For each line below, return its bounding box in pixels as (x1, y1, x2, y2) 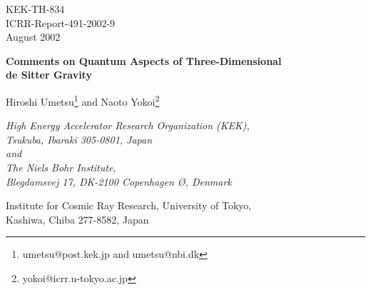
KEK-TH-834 (6, 1, 65, 16)
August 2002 (6, 29, 61, 44)
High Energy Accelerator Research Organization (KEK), (6, 118, 250, 133)
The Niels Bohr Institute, (6, 160, 116, 174)
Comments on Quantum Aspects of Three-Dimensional (6, 53, 282, 68)
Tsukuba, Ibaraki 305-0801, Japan (6, 131, 153, 146)
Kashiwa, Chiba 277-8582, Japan (6, 211, 149, 226)
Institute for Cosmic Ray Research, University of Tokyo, (6, 198, 252, 213)
